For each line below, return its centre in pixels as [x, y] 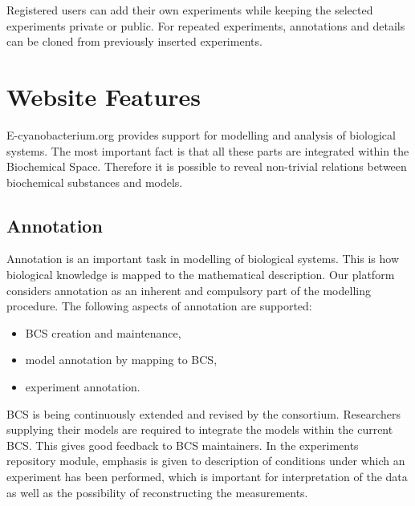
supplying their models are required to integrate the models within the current [200, 429]
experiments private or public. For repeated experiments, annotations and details [206, 25]
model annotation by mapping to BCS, [121, 360]
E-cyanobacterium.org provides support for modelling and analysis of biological [201, 134]
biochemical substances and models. [95, 182]
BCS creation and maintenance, [103, 332]
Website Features [104, 96]
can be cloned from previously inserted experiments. [134, 41]
